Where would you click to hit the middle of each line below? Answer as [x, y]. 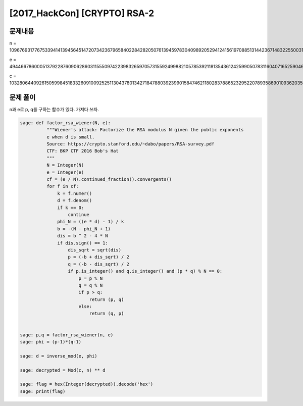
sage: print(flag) [43, 391]
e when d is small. [70, 137]
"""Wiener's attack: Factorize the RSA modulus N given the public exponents [145, 130]
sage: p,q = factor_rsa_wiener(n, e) [67, 335]
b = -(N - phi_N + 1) [84, 229]
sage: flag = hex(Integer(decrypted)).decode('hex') [87, 384]
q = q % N [91, 285]
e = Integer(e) [65, 172]
